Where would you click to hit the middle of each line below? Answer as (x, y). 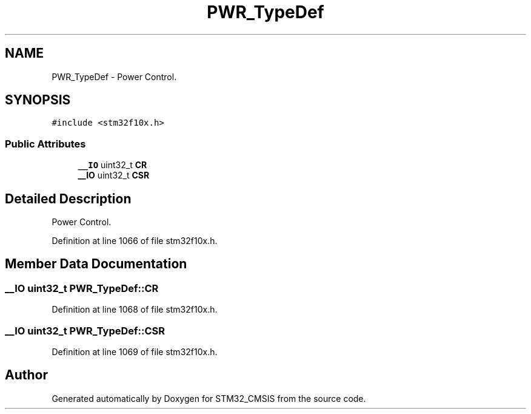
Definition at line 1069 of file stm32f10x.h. (135, 352)
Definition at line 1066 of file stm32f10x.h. (135, 241)
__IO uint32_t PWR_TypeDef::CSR (85, 331)
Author (26, 375)
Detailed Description (68, 199)
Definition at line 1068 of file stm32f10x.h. (135, 310)
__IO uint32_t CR (112, 165)
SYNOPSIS (38, 100)
